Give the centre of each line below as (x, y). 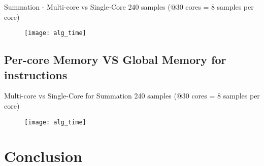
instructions (36, 74)
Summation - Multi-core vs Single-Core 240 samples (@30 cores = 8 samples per (129, 7)
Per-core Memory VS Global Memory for (115, 60)
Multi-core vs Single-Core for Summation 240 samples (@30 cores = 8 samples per (132, 96)
